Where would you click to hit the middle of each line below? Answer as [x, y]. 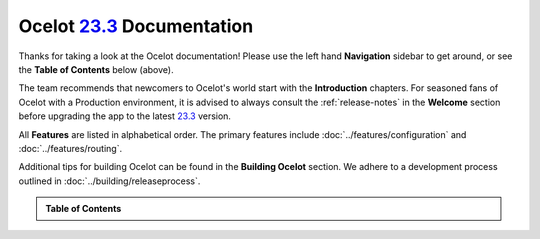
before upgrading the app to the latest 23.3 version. [125, 116]
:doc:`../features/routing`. [70, 148]
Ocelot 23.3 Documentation [136, 26]
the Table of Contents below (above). [96, 69]
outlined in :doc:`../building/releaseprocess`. [109, 181]
